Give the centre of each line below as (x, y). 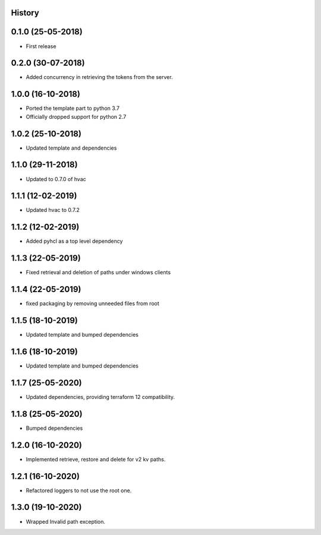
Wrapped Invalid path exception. (65, 521)
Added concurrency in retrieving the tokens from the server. (99, 77)
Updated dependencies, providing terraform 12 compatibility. (100, 397)
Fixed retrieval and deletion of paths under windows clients (98, 273)
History (25, 13)
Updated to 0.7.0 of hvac (56, 179)
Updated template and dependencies (71, 148)
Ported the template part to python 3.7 (73, 108)
